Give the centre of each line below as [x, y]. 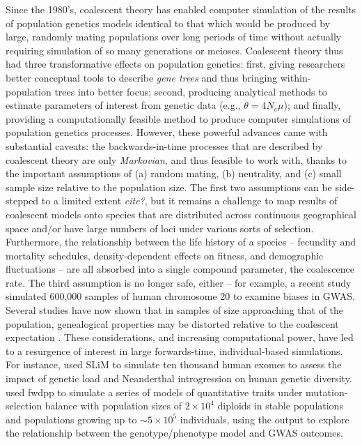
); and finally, [312, 105]
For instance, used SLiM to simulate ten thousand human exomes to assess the [174, 364]
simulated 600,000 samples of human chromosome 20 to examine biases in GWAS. [180, 296]
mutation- [327, 392]
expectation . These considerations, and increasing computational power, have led [180, 337]
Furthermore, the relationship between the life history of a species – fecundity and [181, 242]
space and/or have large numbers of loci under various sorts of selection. [160, 228]
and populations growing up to [71, 419]
